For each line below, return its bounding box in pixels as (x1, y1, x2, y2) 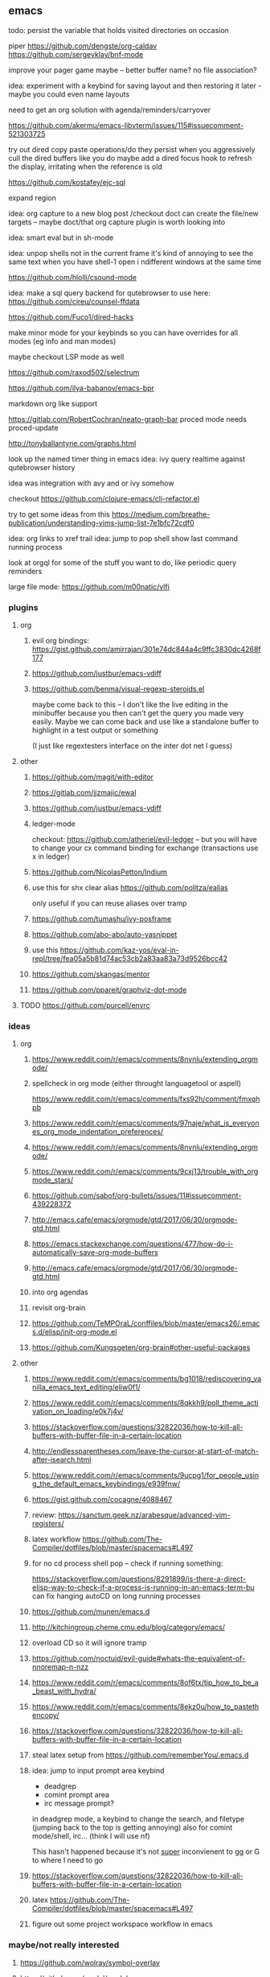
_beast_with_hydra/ (31, 1686, 96, 1696)
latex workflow (31, 1534, 81, 1544)
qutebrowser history (8, 462, 76, 472)
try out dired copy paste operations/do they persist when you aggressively (8, 144, 256, 154)
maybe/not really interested (8, 1939, 120, 1950)
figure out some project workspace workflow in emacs (31, 1919, 213, 1929)
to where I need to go (31, 1855, 103, 1865)
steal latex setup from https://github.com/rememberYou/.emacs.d (31, 1750, 249, 1760)
